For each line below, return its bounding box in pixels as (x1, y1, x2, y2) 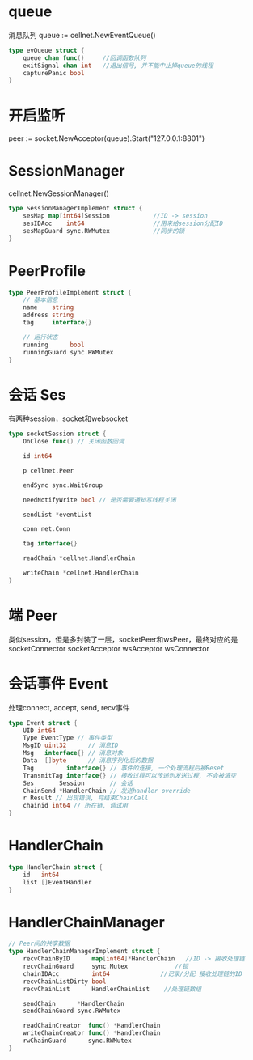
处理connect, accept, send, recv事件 (8, 702, 130, 712)
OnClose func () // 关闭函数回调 (23, 438, 124, 446)
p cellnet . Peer (23, 466, 74, 475)
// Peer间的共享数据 (8, 939, 70, 948)
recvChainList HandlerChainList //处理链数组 (23, 985, 202, 993)
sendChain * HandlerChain (23, 999, 125, 1007)
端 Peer (8, 606, 58, 625)
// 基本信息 (23, 296, 58, 304)
